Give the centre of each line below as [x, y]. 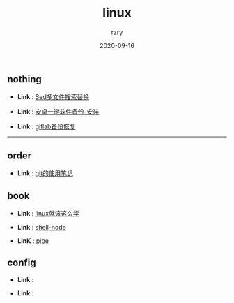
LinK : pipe [33, 241]
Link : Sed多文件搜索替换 [53, 97]
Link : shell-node [41, 227]
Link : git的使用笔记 [45, 173]
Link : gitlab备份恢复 [46, 126]
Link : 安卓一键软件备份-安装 [58, 112]
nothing [24, 79]
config [22, 263]
